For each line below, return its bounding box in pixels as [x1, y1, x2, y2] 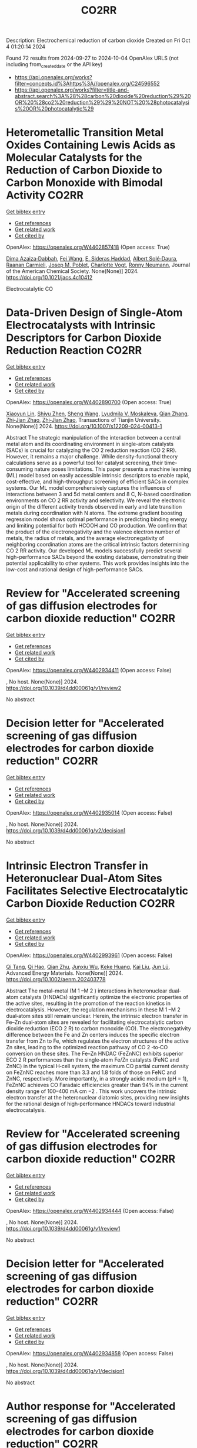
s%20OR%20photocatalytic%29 [14, 105, 94, 112]
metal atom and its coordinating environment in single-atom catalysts [6, 440, 174, 447]
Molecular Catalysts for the [6, 151, 142, 164]
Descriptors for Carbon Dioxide [6, 331, 162, 344]
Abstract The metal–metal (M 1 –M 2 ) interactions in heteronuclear [6, 987, 168, 994]
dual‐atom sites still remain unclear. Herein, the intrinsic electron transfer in [6, 1012, 188, 1019]
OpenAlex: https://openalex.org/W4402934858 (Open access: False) [6, 1349, 173, 1356]
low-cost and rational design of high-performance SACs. [6, 565, 144, 573]
